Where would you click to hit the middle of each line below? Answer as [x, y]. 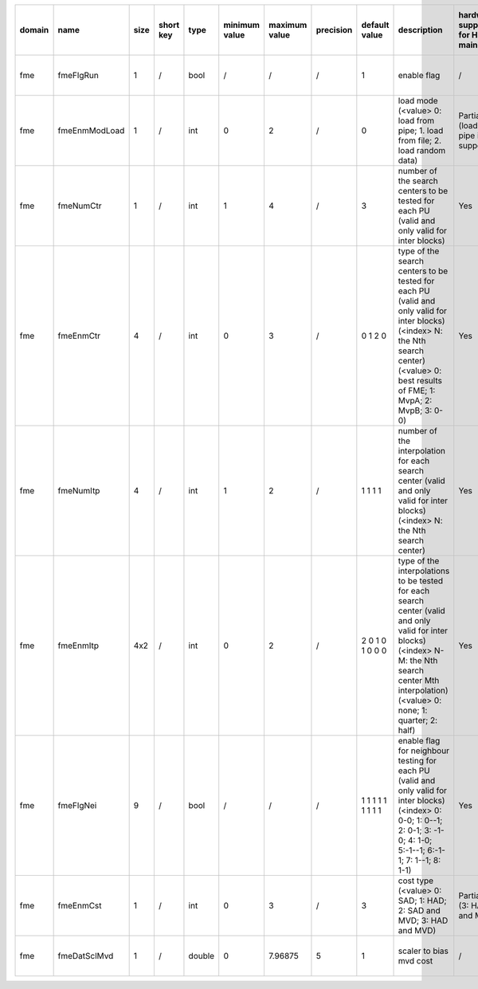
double [202, 956]
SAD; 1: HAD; [422, 901]
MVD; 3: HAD [423, 920]
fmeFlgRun [78, 75]
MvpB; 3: [415, 410]
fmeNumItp [79, 491]
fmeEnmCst [80, 906]
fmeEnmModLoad [91, 130]
